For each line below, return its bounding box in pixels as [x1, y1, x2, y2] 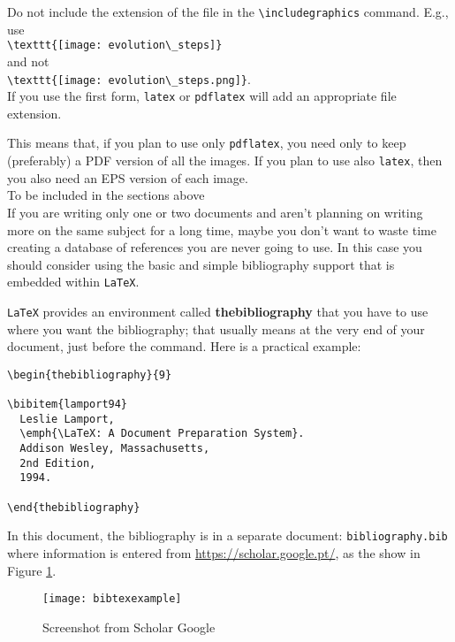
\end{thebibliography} [7, 501, 140, 514]
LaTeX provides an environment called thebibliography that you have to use [7, 302, 428, 320]
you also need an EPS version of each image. [7, 168, 248, 187]
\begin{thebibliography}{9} [7, 368, 172, 381]
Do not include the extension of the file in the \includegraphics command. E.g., [7, 3, 449, 20]
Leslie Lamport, [19, 412, 115, 425]
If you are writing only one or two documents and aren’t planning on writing [7, 203, 423, 221]
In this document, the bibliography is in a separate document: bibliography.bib [7, 526, 448, 545]
